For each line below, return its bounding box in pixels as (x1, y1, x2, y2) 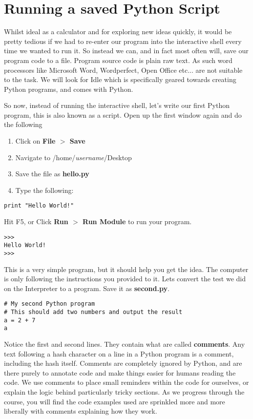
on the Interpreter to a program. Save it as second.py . (4, 283, 169, 293)
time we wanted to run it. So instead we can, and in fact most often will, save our (4, 45, 249, 56)
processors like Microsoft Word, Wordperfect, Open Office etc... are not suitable (4, 64, 243, 75)
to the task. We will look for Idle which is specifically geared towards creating (4, 74, 236, 84)
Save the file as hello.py (15, 168, 89, 179)
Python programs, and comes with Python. (4, 84, 133, 94)
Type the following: (15, 185, 74, 195)
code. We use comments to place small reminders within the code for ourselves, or (4, 377, 249, 387)
